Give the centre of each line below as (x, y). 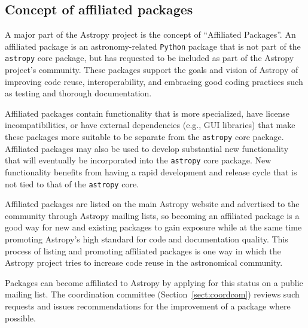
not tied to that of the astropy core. (72, 183)
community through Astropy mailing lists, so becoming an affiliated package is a (152, 215)
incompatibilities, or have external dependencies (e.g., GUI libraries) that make (150, 125)
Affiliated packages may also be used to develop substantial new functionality (147, 148)
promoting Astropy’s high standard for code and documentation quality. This (147, 239)
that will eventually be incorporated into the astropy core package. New (138, 160)
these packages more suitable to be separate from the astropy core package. (144, 137)
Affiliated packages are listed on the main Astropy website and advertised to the (152, 204)
